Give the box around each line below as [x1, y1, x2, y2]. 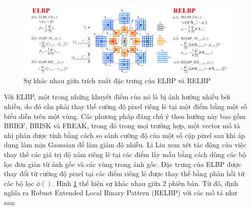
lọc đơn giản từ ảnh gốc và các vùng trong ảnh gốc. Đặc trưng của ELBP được [4, 159, 241, 169]
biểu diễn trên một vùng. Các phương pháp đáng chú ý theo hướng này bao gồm [4, 111, 246, 121]
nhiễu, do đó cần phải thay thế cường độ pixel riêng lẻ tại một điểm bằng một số [4, 101, 247, 112]
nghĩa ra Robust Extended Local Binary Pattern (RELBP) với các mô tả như [4, 187, 237, 198]
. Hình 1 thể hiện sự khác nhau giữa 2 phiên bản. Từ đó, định [52, 178, 238, 188]
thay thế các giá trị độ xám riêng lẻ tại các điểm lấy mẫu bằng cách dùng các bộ [4, 149, 247, 160]
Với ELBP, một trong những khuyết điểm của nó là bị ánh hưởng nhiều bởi [4, 92, 230, 102]
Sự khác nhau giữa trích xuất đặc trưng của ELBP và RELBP [23, 75, 211, 85]
